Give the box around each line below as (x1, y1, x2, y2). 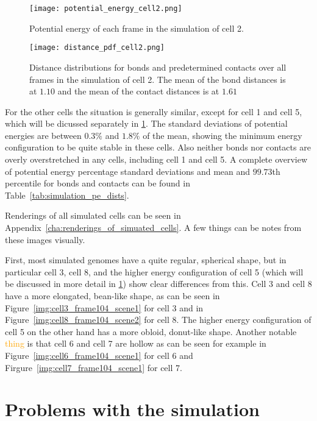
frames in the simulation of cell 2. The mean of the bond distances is (29, 73, 286, 85)
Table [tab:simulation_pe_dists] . (5, 188, 129, 201)
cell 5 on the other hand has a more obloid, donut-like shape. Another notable (5, 325, 297, 338)
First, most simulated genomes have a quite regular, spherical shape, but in (5, 253, 287, 266)
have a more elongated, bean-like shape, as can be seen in (5, 289, 220, 302)
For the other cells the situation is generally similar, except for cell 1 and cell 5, (5, 105, 302, 118)
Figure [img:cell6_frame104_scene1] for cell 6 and (5, 348, 193, 361)
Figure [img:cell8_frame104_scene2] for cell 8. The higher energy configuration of (5, 313, 312, 326)
